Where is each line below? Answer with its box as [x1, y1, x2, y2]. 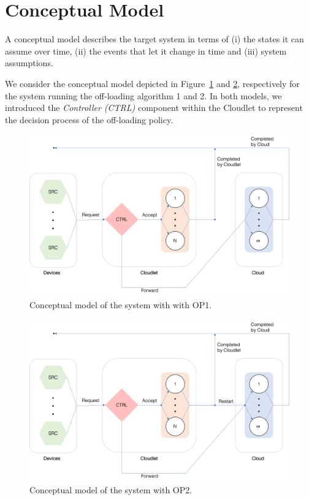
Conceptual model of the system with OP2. [29, 483, 193, 496]
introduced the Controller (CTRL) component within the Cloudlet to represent [5, 101, 303, 114]
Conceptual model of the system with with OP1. [29, 298, 212, 311]
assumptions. [5, 56, 53, 69]
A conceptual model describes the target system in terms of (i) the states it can [5, 32, 304, 45]
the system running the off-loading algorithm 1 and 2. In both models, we [5, 89, 282, 102]
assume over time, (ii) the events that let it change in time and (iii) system [5, 44, 287, 57]
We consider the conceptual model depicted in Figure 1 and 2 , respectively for [5, 77, 300, 89]
